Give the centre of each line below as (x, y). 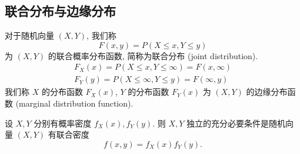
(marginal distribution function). (74, 103)
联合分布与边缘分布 (60, 11)
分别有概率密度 (63, 123)
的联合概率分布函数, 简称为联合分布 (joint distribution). (153, 55)
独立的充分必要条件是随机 (236, 123)
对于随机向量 (29, 35)
